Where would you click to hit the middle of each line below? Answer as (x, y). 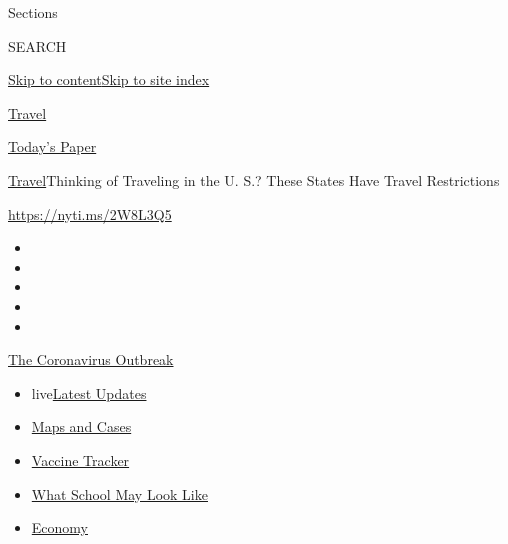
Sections (33, 12)
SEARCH (37, 45)
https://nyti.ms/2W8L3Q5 (90, 213)
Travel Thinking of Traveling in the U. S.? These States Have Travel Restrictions (254, 179)
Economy (59, 527)
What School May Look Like (119, 493)
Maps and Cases (81, 426)
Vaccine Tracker (80, 459)
